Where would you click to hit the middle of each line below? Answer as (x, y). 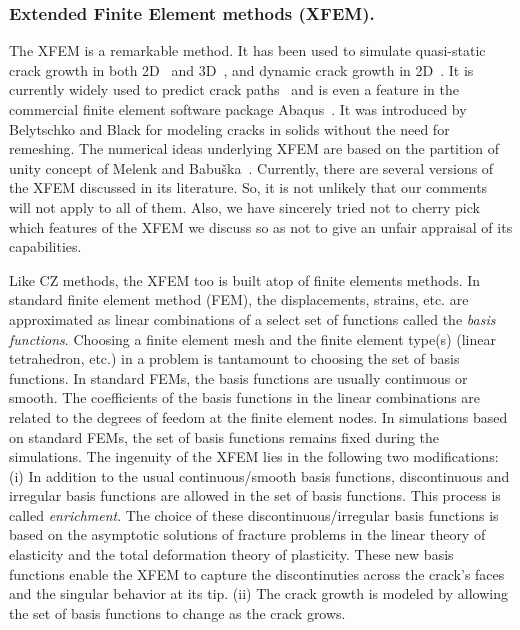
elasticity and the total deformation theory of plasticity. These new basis (231, 554)
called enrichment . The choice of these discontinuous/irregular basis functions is (254, 514)
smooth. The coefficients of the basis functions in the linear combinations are (245, 397)
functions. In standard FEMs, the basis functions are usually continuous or (238, 377)
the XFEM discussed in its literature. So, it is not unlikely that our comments (248, 187)
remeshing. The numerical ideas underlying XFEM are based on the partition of (254, 148)
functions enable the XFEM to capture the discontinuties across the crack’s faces (257, 573)
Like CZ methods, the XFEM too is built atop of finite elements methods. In (245, 279)
